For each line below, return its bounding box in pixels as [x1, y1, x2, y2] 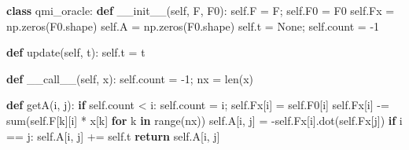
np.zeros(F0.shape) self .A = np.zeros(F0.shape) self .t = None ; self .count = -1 [6, 17, 380, 34]
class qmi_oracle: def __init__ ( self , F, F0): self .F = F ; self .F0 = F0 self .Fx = [6, 2, 395, 18]
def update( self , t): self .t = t [6, 44, 146, 60]
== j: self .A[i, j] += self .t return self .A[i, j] [6, 127, 220, 144]
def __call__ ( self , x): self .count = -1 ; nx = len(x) [6, 70, 253, 86]
